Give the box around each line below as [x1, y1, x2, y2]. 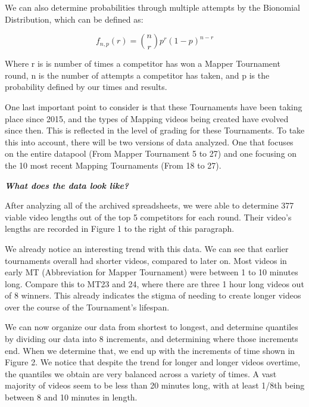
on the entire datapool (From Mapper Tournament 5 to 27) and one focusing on [5, 147, 297, 160]
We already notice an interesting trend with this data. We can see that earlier [5, 242, 289, 254]
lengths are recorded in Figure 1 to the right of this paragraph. [5, 222, 235, 235]
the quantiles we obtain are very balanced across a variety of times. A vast [5, 367, 277, 380]
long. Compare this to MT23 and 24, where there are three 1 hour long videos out [5, 277, 304, 290]
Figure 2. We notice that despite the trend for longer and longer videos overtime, [5, 356, 301, 368]
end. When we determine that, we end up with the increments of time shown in [5, 344, 295, 356]
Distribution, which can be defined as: [5, 13, 143, 25]
